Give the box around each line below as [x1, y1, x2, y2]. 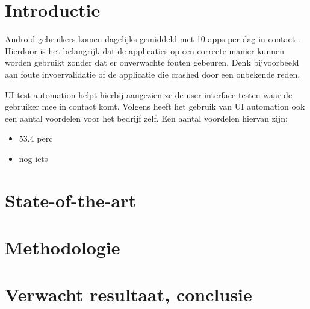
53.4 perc [19, 132, 53, 145]
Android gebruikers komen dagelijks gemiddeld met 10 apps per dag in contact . [5, 33, 300, 45]
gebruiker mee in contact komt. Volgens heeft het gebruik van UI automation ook [5, 100, 305, 113]
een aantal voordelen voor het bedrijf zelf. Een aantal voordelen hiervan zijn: [5, 111, 288, 124]
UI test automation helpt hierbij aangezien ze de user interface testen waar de [5, 88, 293, 101]
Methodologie [5, 235, 120, 260]
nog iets [19, 152, 48, 164]
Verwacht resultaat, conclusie [5, 282, 252, 307]
